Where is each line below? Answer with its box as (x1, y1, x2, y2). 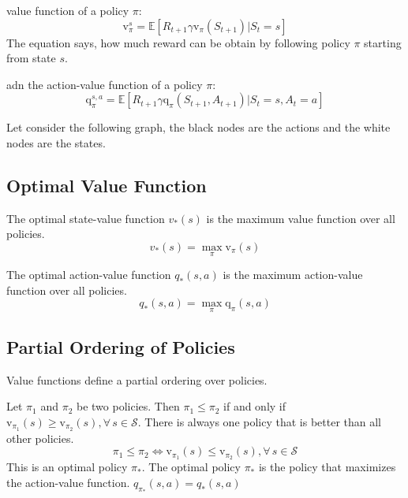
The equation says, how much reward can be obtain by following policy (6, 34, 350, 50)
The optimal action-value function (6, 266, 171, 283)
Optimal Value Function (6, 173, 207, 197)
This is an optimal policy (6, 459, 128, 475)
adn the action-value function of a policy (6, 76, 203, 92)
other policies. (6, 429, 74, 446)
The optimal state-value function (6, 210, 165, 226)
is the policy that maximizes (258, 459, 396, 475)
